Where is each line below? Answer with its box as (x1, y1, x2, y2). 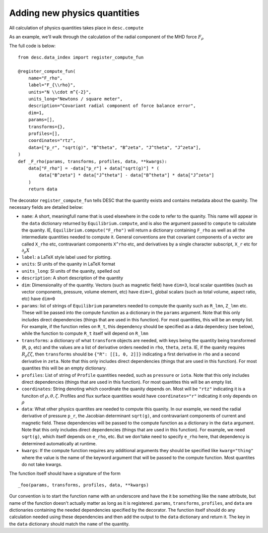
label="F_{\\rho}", (28, 82, 76, 88)
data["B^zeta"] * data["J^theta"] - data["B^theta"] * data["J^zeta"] (39, 173, 214, 178)
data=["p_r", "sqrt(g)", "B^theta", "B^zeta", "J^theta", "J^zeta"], (28, 144, 201, 150)
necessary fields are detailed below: (9, 204, 84, 210)
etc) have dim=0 (21, 296, 56, 302)
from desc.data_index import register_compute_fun (18, 55, 144, 60)
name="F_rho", (28, 75, 63, 81)
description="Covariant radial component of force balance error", (28, 103, 196, 109)
